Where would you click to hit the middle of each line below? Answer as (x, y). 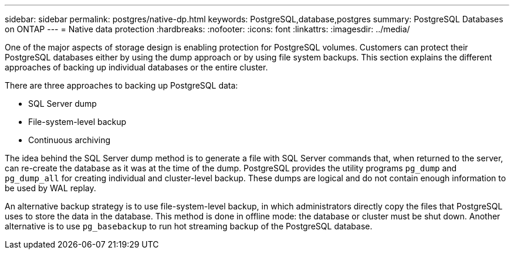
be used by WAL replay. (50, 188)
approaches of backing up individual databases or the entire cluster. (136, 67)
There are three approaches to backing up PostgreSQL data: (121, 85)
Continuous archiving (70, 140)
